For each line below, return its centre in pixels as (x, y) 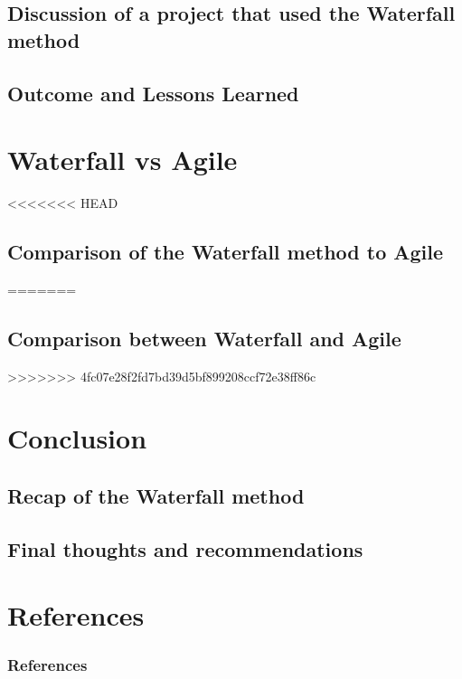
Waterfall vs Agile (123, 160)
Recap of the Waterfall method (156, 496)
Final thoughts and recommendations (185, 548)
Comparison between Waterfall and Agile (204, 338)
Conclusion (77, 438)
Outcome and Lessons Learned (153, 93)
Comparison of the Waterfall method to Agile (226, 252)
